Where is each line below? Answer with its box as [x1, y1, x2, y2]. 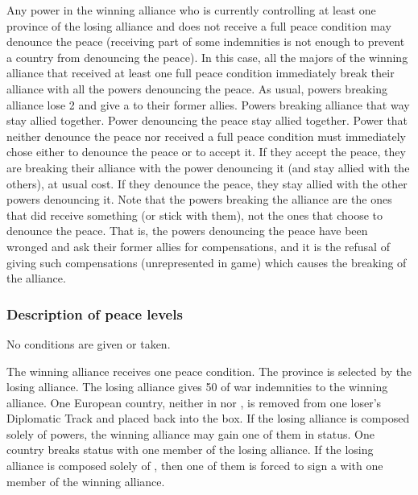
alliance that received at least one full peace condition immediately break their [6, 64, 395, 81]
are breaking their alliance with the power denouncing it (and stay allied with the [6, 159, 410, 175]
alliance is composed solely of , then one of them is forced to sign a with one [6, 457, 383, 474]
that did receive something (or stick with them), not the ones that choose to [6, 206, 383, 223]
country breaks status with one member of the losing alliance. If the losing [6, 441, 374, 458]
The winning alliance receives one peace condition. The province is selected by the [6, 362, 412, 379]
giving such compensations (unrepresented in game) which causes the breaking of [6, 254, 407, 270]
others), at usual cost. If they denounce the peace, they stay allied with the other [6, 175, 408, 192]
